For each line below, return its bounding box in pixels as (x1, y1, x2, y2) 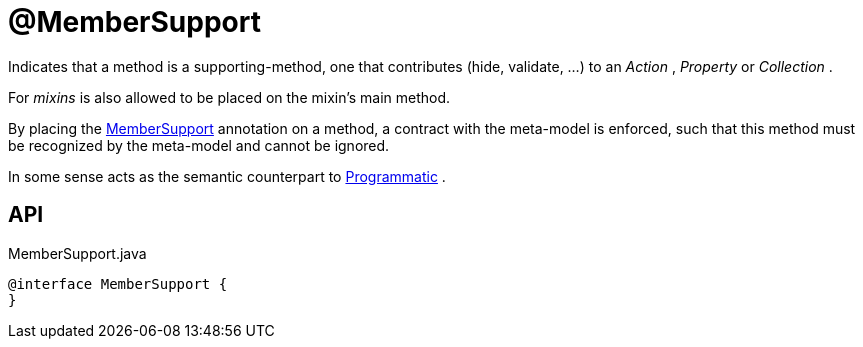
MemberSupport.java (8, 244, 147, 262)
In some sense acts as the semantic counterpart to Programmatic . (8, 167, 446, 185)
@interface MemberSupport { (8, 275, 228, 292)
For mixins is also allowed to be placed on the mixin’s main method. (8, 88, 451, 106)
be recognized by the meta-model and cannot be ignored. (8, 136, 390, 154)
